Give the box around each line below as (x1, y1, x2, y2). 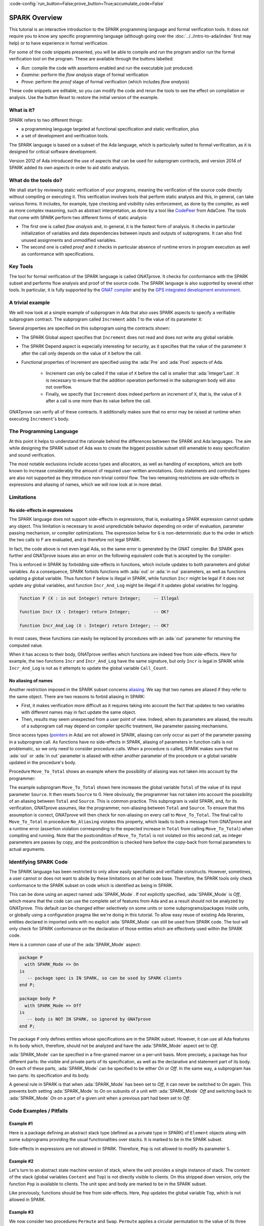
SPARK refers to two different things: (9, 117, 83, 123)
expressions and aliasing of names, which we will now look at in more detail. (9, 482, 163, 487)
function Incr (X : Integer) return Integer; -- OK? (19, 609, 169, 615)
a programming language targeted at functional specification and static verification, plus (21, 126, 199, 132)
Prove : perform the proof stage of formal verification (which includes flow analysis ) (21, 78, 190, 84)
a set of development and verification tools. (21, 133, 109, 139)
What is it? (9, 107, 35, 114)
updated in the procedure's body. (9, 760, 77, 766)
